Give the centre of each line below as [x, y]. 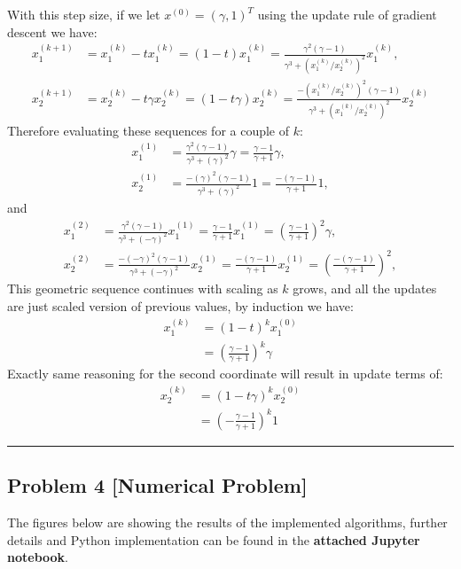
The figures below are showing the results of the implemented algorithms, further [227, 522]
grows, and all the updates [365, 288]
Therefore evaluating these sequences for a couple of [148, 130]
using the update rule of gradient [347, 14]
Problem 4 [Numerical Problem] [157, 485]
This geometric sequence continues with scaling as [143, 288]
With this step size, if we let [84, 14]
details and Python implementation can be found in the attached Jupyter [214, 539]
